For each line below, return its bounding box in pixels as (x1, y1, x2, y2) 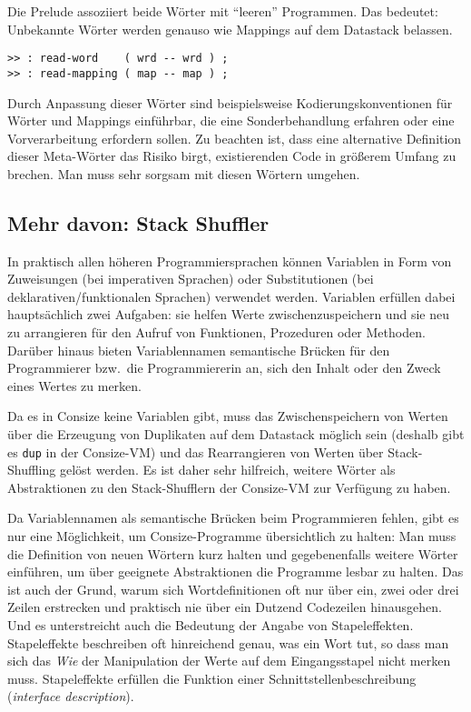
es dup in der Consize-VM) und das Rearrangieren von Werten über (7, 442, 384, 461)
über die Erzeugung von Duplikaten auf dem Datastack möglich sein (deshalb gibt (7, 425, 465, 444)
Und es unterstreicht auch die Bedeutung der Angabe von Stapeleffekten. (7, 616, 414, 635)
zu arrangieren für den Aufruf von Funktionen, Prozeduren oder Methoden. (7, 323, 426, 342)
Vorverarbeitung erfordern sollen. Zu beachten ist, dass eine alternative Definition (7, 128, 462, 147)
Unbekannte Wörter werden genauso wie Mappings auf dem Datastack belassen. (7, 19, 453, 38)
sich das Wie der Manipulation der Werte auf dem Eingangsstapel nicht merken (7, 651, 451, 670)
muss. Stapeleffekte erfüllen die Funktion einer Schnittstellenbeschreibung (7, 668, 417, 687)
